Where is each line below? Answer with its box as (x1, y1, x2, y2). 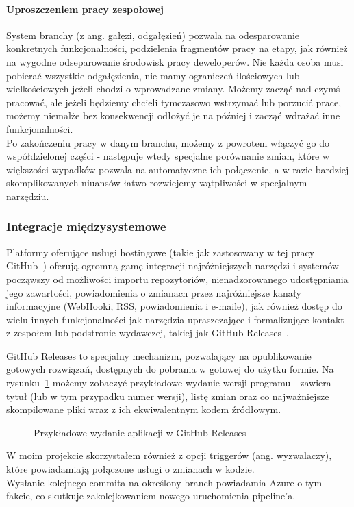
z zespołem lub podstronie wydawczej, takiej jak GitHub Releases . (6, 325, 289, 340)
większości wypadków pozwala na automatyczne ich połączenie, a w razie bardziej (6, 162, 349, 176)
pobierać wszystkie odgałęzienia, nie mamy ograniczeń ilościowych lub (6, 68, 300, 82)
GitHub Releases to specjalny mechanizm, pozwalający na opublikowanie (6, 348, 312, 362)
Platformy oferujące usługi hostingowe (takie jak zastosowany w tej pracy (6, 245, 315, 259)
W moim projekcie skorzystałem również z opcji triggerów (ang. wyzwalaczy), (6, 448, 332, 462)
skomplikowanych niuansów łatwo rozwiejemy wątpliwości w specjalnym (6, 175, 307, 190)
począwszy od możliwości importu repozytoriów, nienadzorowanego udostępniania (6, 271, 349, 286)
